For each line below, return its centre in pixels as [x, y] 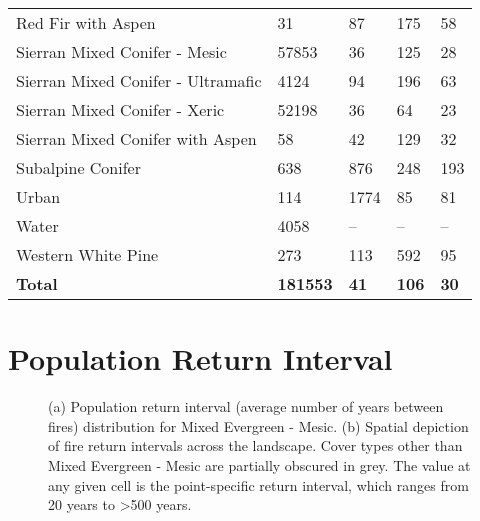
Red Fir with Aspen [86, 22]
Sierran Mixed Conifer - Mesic [121, 51]
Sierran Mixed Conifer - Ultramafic [139, 80]
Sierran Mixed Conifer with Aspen [136, 138]
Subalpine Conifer [78, 167]
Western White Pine [87, 254]
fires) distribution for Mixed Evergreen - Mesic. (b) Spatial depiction [258, 425]
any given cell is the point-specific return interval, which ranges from [258, 484]
